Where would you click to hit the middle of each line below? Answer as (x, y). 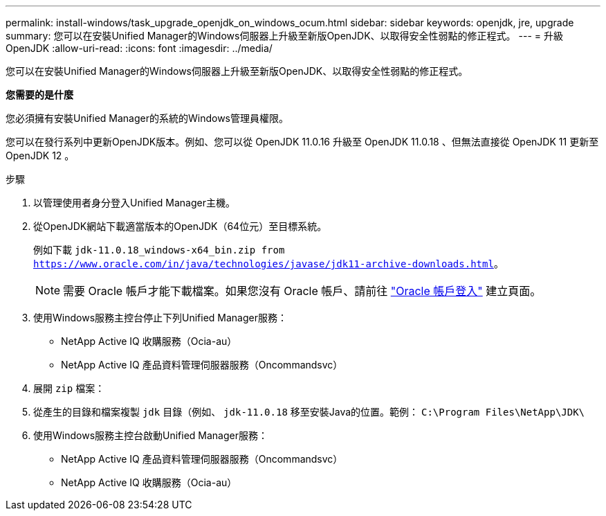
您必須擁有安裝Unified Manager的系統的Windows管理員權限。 (147, 118)
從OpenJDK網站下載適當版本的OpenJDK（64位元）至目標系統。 (180, 226)
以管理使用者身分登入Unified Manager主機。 (134, 203)
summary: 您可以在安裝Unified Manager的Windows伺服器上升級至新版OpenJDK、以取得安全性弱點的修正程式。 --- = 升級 (284, 36)
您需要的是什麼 (39, 95)
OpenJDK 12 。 (40, 155)
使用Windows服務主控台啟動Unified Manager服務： (151, 435)
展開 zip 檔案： (69, 388)
